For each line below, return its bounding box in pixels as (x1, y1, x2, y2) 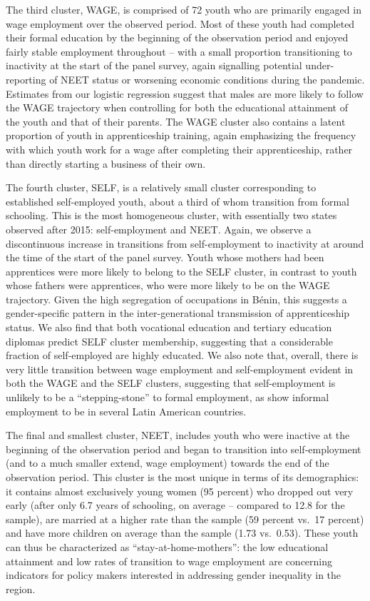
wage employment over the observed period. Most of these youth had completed (6, 16, 355, 31)
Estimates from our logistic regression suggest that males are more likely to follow (6, 86, 364, 101)
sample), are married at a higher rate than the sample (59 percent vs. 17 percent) (6, 511, 364, 526)
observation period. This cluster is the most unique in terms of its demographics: (6, 470, 359, 484)
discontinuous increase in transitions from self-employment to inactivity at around (6, 236, 364, 251)
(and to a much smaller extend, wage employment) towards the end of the (6, 455, 329, 470)
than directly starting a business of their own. (6, 156, 206, 171)
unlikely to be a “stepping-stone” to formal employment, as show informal (6, 390, 329, 405)
